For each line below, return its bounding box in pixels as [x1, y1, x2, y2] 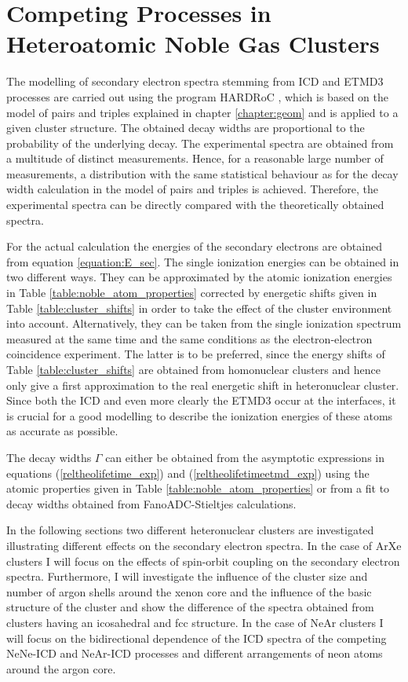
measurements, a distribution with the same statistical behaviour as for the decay [6, 165, 399, 181]
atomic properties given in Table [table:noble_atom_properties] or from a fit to [6, 480, 390, 497]
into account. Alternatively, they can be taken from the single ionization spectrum [6, 315, 402, 332]
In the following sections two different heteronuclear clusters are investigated [6, 522, 374, 538]
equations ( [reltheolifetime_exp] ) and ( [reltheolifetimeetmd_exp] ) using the [6, 464, 370, 481]
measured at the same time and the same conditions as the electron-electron [6, 330, 373, 346]
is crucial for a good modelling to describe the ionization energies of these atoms [6, 407, 393, 423]
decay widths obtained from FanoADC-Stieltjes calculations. [6, 495, 297, 511]
